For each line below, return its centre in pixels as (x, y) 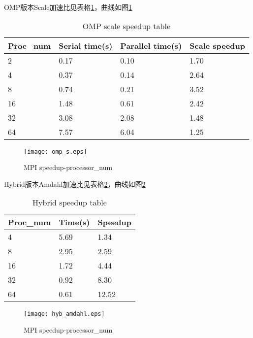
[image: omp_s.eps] (55, 152)
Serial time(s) (86, 45)
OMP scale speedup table (126, 26)
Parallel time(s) (151, 45)
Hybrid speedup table (70, 203)
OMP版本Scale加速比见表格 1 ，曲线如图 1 (68, 7)
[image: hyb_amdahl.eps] (64, 314)
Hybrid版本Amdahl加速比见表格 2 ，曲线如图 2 (75, 184)
